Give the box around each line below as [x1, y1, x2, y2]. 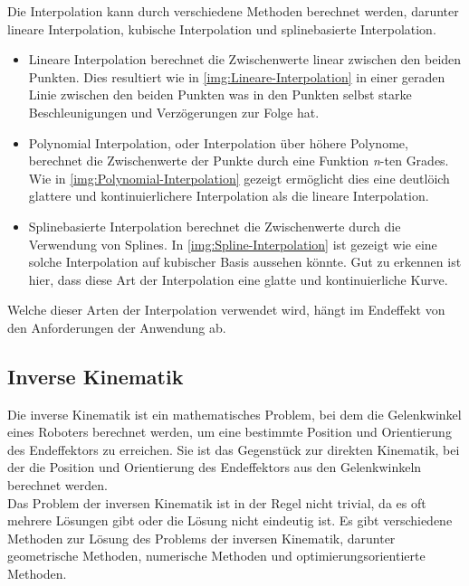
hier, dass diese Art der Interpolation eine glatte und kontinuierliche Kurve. [28, 269, 448, 288]
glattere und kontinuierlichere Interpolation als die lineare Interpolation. [28, 186, 429, 205]
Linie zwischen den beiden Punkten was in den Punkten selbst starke [28, 85, 412, 104]
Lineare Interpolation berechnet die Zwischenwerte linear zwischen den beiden [28, 50, 462, 69]
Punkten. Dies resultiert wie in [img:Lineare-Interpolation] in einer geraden [28, 67, 445, 86]
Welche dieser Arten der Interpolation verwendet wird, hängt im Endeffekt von [7, 300, 445, 319]
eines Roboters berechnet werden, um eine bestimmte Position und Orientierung [7, 422, 452, 441]
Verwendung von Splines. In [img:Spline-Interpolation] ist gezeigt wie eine [28, 234, 437, 253]
